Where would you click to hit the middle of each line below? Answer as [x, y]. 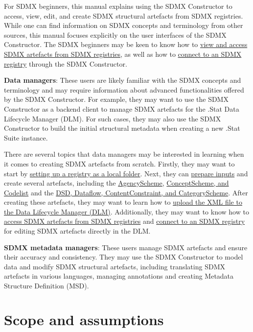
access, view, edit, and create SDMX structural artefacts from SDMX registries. [124, 15]
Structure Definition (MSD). [46, 286]
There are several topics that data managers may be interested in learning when [124, 154]
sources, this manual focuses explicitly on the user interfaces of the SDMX [115, 35]
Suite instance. [26, 137]
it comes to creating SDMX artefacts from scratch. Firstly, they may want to [119, 163]
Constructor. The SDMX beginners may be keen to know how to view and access [126, 44]
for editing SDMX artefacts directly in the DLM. [77, 231]
